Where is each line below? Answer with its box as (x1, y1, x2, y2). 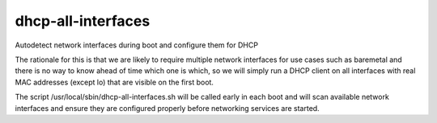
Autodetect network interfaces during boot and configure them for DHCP (15, 40, 259, 50)
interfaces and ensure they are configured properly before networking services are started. (15, 103, 320, 113)
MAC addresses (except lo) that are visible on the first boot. (15, 77, 214, 87)
